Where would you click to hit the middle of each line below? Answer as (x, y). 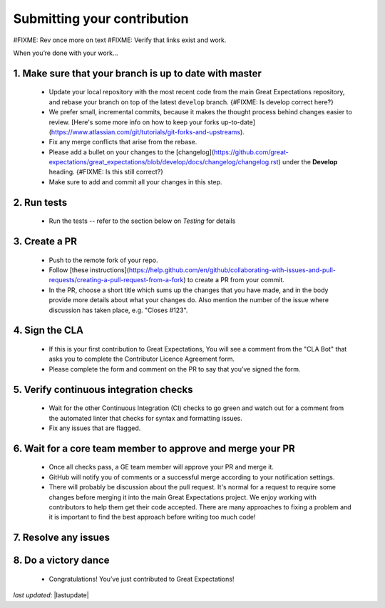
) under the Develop (308, 162)
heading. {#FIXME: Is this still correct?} (106, 172)
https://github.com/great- (251, 152)
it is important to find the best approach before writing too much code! (152, 517)
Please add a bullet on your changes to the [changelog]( (132, 152)
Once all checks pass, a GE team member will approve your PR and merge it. (161, 467)
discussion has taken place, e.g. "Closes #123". (118, 310)
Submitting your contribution (101, 19)
